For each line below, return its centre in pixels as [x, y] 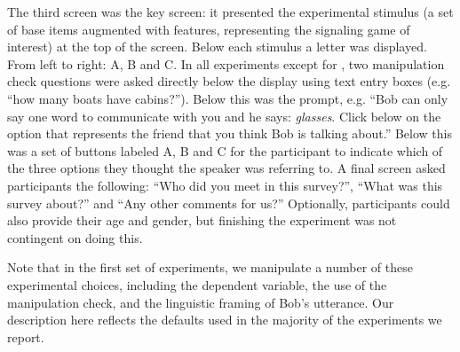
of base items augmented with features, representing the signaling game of [209, 29]
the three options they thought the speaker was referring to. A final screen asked [226, 168]
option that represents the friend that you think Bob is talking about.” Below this [230, 133]
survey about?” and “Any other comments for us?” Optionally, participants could [229, 203]
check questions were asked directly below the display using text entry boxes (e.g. [229, 81]
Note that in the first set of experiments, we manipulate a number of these [210, 267]
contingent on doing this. [75, 237]
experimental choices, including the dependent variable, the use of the [197, 284]
